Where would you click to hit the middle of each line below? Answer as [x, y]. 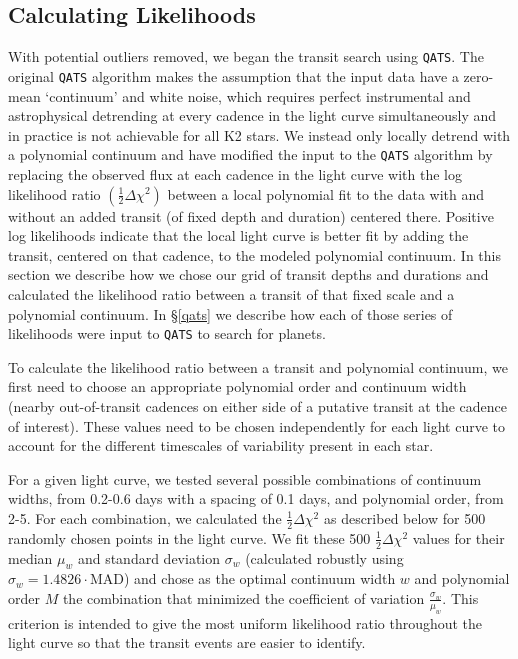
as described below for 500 [404, 517]
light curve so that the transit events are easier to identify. [187, 642]
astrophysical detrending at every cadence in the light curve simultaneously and [252, 115]
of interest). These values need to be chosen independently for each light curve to [256, 425]
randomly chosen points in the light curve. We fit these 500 [189, 537]
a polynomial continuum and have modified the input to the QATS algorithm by [250, 154]
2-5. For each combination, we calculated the [145, 517]
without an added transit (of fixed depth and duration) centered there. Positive [251, 215]
